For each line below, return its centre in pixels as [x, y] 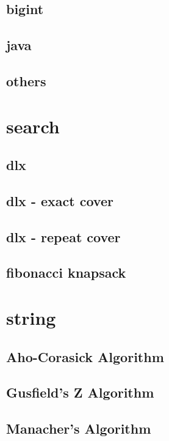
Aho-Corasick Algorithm [85, 356]
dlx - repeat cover [63, 236]
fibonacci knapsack [66, 272]
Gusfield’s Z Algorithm [80, 392]
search [33, 126]
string [31, 318]
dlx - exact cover [60, 200]
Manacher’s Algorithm [79, 428]
